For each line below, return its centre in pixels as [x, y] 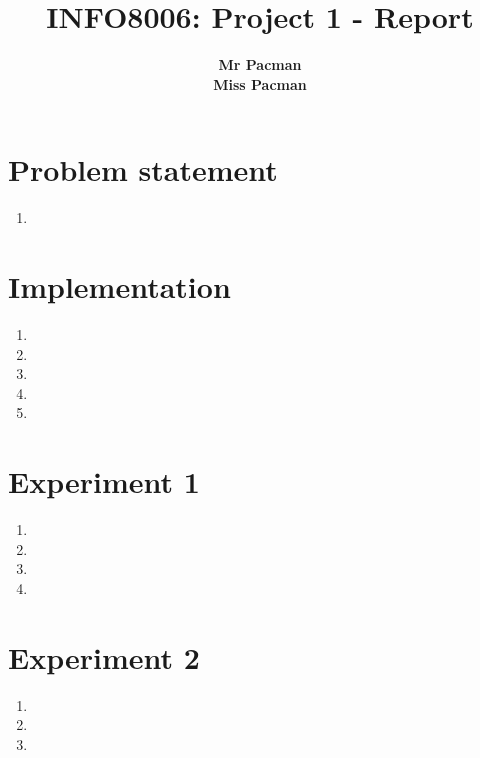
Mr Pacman [260, 64]
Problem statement [143, 169]
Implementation [119, 286]
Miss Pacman [260, 83]
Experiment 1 [104, 481]
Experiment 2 [104, 656]
